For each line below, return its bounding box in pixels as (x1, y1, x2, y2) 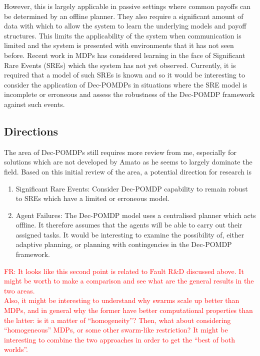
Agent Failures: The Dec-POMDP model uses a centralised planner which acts (15, 209, 256, 220)
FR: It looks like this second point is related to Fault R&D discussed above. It (4, 265, 244, 276)
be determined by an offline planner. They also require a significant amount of (4, 10, 243, 21)
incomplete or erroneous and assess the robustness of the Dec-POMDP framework (4, 89, 255, 99)
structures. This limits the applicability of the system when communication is (4, 30, 241, 40)
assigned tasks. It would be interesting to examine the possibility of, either (15, 229, 244, 239)
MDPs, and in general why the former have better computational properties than (4, 305, 253, 315)
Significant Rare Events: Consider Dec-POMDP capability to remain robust (15, 183, 248, 193)
